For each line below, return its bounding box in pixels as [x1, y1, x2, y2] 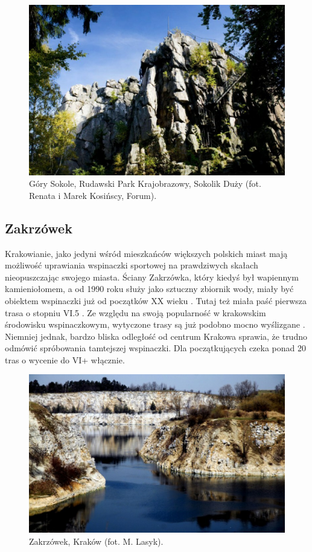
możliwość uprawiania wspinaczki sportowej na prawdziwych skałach [5, 259, 258, 271]
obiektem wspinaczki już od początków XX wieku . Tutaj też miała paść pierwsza [5, 294, 307, 307]
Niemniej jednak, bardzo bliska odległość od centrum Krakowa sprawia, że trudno [5, 330, 307, 342]
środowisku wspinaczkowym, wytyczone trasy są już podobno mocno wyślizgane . [5, 318, 305, 331]
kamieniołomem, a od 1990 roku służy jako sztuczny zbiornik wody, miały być [5, 282, 294, 295]
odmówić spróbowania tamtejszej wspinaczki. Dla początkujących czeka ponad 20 [5, 342, 306, 354]
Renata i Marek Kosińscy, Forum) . [29, 189, 157, 201]
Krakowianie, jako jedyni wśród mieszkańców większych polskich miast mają [5, 247, 288, 259]
